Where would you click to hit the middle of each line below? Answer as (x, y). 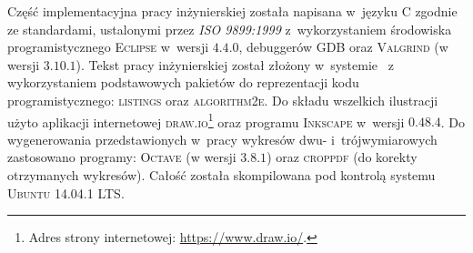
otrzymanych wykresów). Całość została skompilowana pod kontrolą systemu (221, 175)
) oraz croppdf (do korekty (342, 157)
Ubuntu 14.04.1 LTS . (66, 192)
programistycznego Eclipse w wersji (108, 47)
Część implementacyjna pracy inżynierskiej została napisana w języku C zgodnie (232, 11)
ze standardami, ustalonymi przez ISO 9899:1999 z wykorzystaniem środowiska (230, 29)
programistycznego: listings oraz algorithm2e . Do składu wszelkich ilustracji (223, 100)
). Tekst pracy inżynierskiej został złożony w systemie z (235, 64)
